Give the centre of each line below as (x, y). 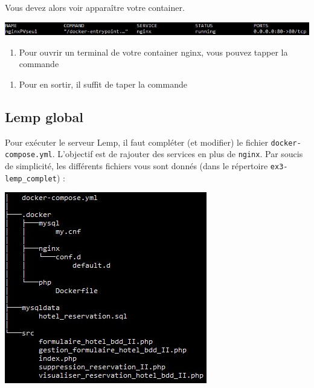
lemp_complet (31, 179)
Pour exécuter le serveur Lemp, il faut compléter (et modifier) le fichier (136, 142)
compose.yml (29, 155)
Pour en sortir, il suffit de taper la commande (103, 84)
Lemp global (44, 116)
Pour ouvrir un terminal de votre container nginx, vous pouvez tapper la (153, 52)
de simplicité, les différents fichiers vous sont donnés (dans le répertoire (136, 165)
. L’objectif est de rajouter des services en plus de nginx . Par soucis (178, 154)
